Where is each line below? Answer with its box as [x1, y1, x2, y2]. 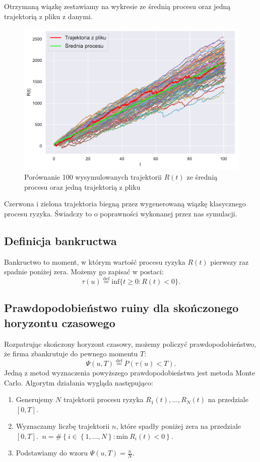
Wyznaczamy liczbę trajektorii [16, 421, 110, 431]
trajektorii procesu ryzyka [63, 394, 144, 405]
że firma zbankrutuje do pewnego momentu [4, 348, 138, 359]
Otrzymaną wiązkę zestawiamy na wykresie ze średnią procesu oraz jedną [4, 1, 231, 11]
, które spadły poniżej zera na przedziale [116, 421, 241, 431]
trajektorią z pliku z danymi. [4, 11, 93, 21]
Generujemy [16, 394, 53, 405]
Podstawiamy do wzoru [16, 447, 88, 458]
